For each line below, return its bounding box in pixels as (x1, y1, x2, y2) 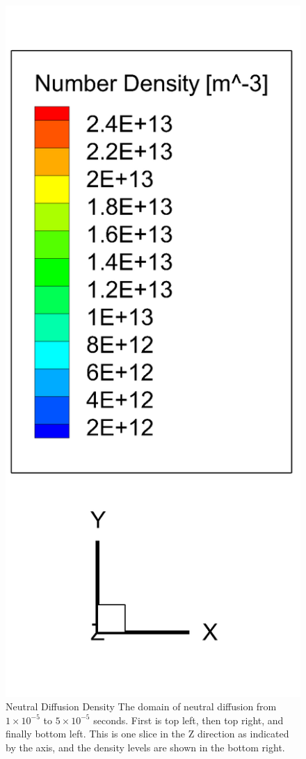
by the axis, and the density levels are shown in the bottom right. (6, 740, 285, 754)
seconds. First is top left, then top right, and (93, 712, 284, 727)
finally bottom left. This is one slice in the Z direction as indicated (6, 726, 289, 741)
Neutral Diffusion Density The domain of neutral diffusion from (6, 699, 277, 714)
